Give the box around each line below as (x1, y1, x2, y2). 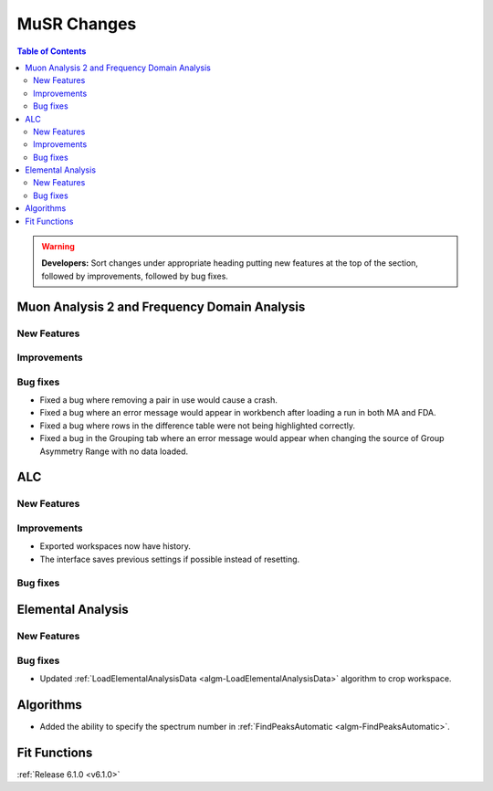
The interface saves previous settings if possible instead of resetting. (39, 554, 300, 564)
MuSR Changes (16, 14, 137, 34)
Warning (41, 241, 75, 252)
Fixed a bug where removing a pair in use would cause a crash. (39, 395, 278, 406)
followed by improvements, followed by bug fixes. (41, 270, 228, 281)
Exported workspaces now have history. (39, 541, 191, 552)
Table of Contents (16, 46, 87, 57)
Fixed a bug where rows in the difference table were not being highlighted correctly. (39, 420, 356, 431)
